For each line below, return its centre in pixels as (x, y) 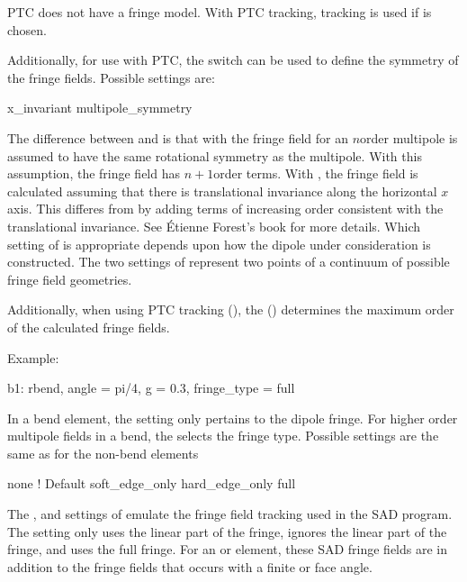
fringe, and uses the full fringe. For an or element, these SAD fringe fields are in (228, 549)
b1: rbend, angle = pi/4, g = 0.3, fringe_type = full (151, 388)
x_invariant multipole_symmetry (100, 108)
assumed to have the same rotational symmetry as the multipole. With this (215, 155)
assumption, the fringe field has (94, 173)
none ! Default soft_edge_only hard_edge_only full (152, 483)
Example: (33, 357)
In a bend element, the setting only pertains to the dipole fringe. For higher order (233, 418)
